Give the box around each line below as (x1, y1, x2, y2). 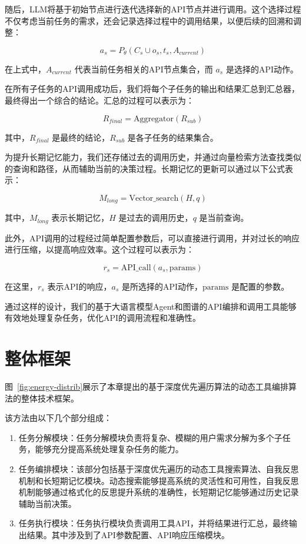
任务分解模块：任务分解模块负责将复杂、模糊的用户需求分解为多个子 (18, 431, 282, 443)
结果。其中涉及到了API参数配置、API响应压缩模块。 (26, 528, 229, 540)
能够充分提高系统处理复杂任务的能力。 (35, 443, 184, 455)
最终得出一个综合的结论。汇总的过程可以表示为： (5, 94, 194, 106)
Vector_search (129, 194, 179, 203)
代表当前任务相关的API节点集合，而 (74, 62, 213, 75)
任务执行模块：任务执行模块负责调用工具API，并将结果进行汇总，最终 (18, 517, 289, 529)
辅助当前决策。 (18, 497, 76, 509)
